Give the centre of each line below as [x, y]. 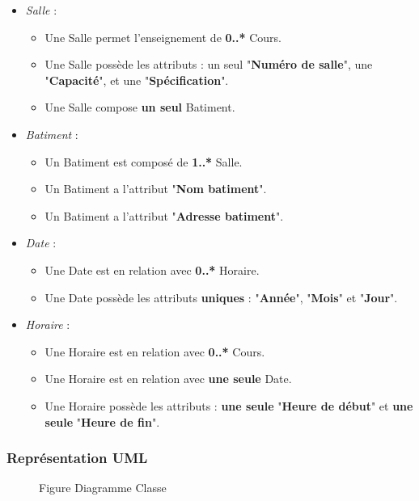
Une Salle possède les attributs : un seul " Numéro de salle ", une [209, 64]
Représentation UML [77, 458]
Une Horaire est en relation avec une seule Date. [168, 379]
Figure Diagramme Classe [103, 488]
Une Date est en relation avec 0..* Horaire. [152, 269]
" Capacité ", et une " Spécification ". [137, 80]
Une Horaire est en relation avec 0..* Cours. [155, 351]
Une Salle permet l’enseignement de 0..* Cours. [163, 37]
